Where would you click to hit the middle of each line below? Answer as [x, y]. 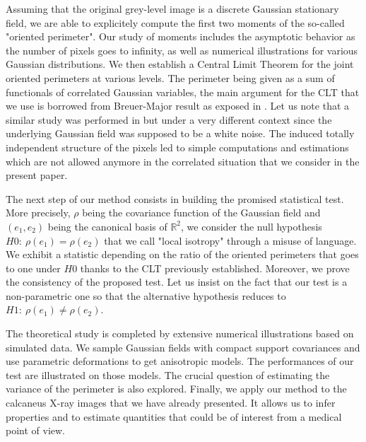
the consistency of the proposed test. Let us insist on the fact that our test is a [177, 282]
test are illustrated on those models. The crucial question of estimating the [168, 374]
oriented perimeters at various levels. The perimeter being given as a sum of [170, 77]
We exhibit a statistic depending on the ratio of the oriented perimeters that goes [182, 254]
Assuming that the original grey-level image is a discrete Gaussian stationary [172, 8]
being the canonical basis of [107, 226]
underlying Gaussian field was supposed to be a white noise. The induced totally [180, 133]
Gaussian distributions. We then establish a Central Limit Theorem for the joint [180, 64]
